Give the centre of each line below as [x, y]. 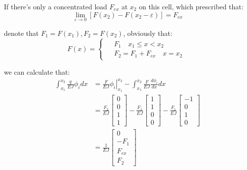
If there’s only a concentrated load [56, 6]
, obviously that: [148, 33]
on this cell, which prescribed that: [191, 6]
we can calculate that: [37, 71]
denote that [21, 33]
